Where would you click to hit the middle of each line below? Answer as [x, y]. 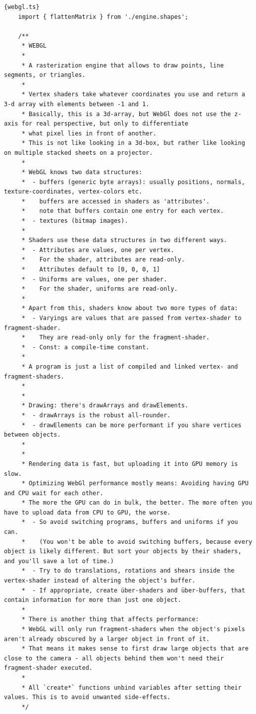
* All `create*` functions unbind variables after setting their [131, 687]
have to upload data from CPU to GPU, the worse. [87, 512]
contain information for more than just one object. [93, 600]
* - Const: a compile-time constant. [85, 347]
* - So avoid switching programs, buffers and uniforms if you [130, 522]
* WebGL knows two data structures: [82, 172]
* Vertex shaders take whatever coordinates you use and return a [133, 95]
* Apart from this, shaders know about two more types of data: [130, 308]
